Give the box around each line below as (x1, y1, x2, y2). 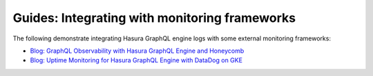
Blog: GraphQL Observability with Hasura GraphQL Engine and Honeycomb (30, 47, 245, 55)
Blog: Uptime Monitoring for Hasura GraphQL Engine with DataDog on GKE (30, 56, 243, 64)
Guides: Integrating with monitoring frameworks (12, 10, 296, 25)
